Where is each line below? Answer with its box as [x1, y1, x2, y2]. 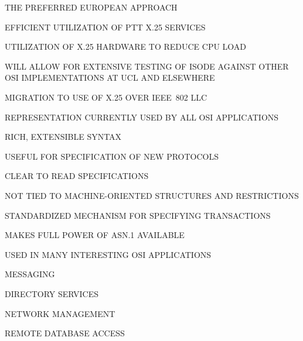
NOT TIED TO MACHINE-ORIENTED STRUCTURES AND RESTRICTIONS [5, 189, 299, 201]
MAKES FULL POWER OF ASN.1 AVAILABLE [5, 229, 185, 241]
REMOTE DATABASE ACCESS [5, 327, 125, 339]
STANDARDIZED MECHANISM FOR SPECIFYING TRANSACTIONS [5, 209, 271, 221]
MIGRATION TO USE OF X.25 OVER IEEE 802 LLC [5, 91, 207, 103]
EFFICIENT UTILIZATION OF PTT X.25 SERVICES [5, 20, 206, 33]
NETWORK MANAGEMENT [5, 307, 115, 319]
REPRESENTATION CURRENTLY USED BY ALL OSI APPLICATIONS [5, 111, 279, 123]
